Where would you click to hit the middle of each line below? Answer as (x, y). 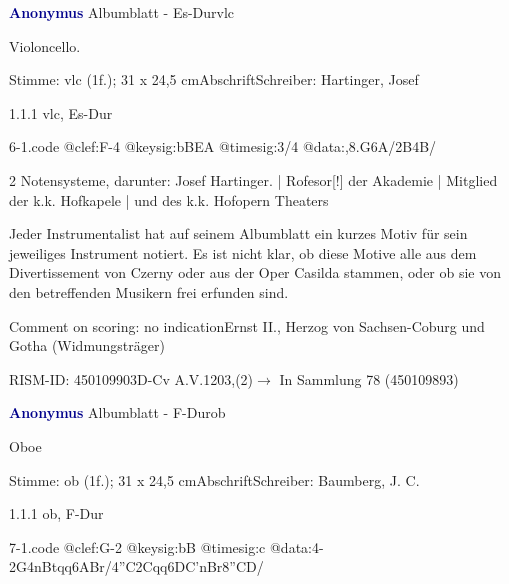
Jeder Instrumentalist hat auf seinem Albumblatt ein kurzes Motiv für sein (238, 233)
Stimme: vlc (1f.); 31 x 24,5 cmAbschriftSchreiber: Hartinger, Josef (214, 79)
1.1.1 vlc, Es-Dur (61, 112)
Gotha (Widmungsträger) (87, 345)
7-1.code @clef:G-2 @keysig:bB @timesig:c (137, 546)
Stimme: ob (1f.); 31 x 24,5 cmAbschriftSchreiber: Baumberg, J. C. (214, 479)
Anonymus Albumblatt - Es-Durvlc (122, 12)
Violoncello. (45, 45)
